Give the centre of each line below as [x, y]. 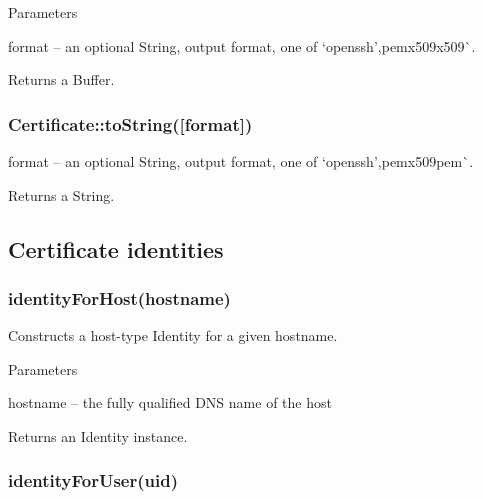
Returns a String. [61, 194]
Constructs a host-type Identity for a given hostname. [173, 335]
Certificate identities [116, 248]
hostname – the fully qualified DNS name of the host [170, 402]
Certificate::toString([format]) [130, 123]
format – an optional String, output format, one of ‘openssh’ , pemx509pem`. [241, 161]
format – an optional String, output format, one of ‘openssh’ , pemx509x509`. [242, 45]
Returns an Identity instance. [98, 435]
